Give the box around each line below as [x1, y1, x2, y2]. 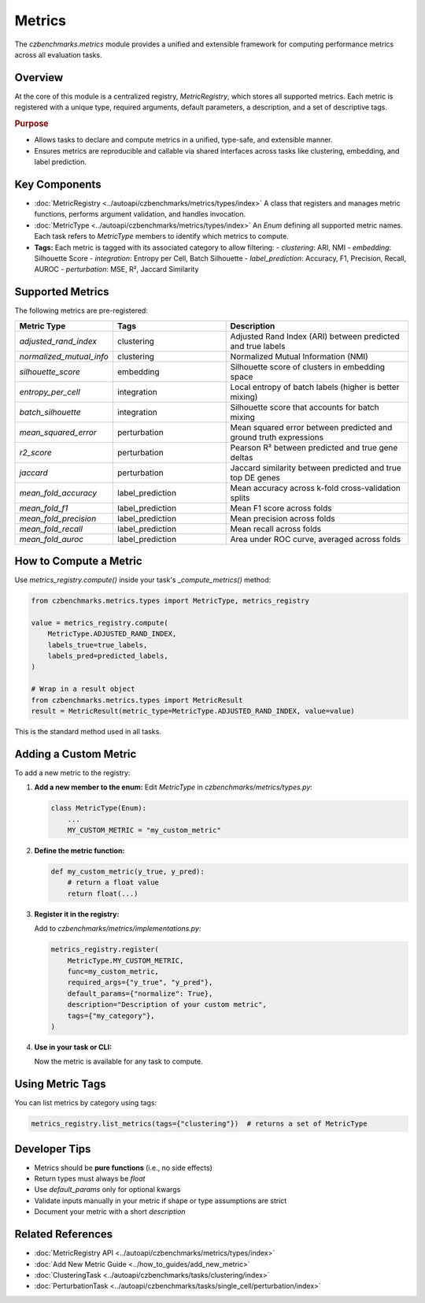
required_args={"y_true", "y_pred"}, [67, 978, 213, 987]
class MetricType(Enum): [50, 804, 147, 813]
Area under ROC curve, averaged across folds [230, 533, 401, 544]
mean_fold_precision [19, 513, 97, 524]
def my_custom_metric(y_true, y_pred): [50, 867, 205, 876]
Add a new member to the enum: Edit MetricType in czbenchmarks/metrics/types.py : [34, 782, 312, 792]
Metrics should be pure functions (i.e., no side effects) [34, 1163, 213, 1172]
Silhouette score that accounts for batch [230, 402, 379, 413]
